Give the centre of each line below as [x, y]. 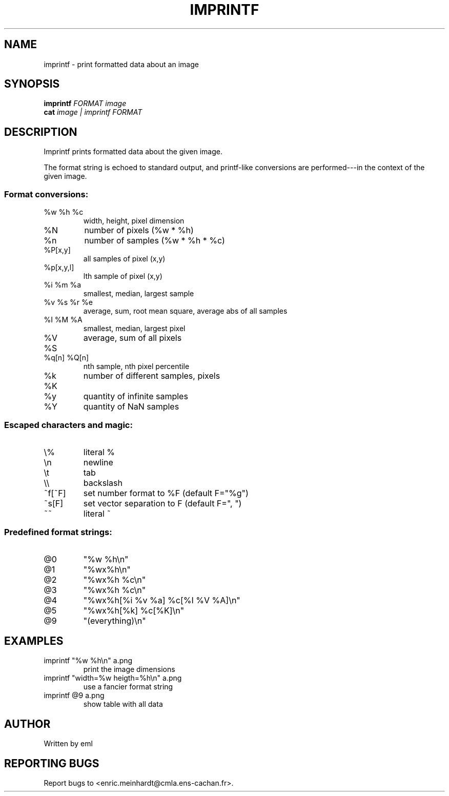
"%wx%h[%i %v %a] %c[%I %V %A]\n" [162, 600]
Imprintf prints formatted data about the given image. [133, 152]
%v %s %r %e [68, 302]
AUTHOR [27, 724]
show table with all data [123, 704]
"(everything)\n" [115, 620]
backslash [103, 483]
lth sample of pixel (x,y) [123, 276]
